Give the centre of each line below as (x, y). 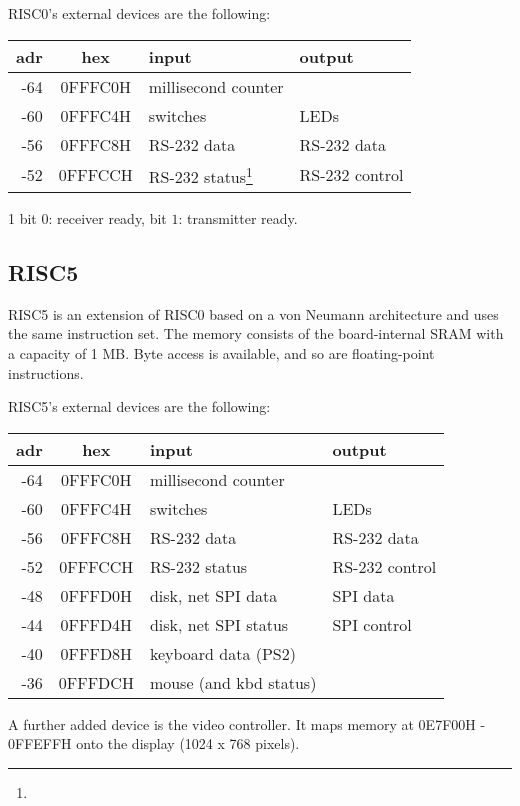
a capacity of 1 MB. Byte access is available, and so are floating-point (221, 352)
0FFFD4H (96, 624)
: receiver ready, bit (107, 217)
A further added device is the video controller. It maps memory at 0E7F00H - (247, 723)
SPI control (372, 624)
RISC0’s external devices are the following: (139, 13)
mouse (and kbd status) (233, 682)
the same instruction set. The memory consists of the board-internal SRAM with (256, 333)
